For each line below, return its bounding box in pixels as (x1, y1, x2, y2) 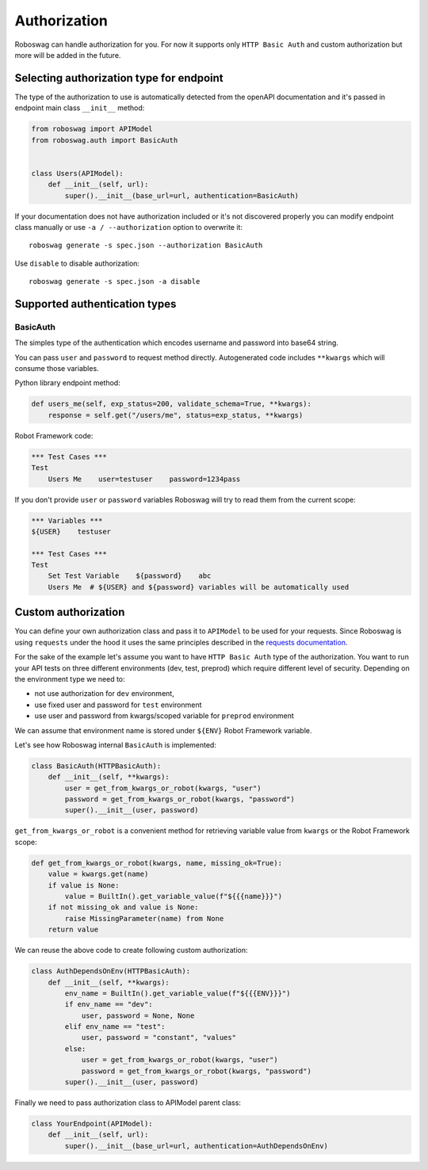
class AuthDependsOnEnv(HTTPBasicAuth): (31, 967, 190, 976)
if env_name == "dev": (64, 1000, 154, 1009)
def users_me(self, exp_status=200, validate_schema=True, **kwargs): (31, 400, 312, 408)
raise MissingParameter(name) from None (64, 914, 224, 923)
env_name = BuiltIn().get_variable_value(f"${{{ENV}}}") (64, 988, 291, 998)
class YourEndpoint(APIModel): (31, 1118, 154, 1128)
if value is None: (48, 881, 120, 889)
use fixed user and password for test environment (34, 700, 202, 709)
